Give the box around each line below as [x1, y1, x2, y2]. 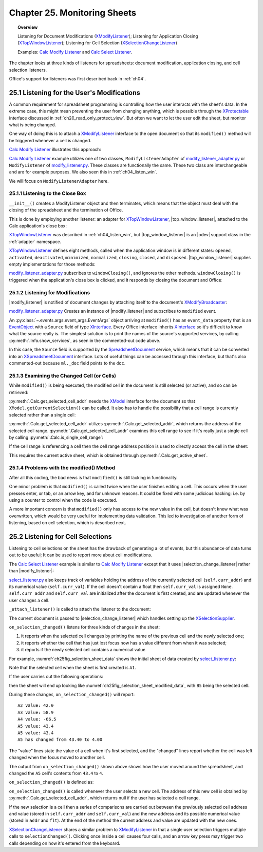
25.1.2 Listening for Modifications [9, 289, 90, 296]
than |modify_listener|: [9, 568, 54, 574]
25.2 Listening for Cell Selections [9, 532, 112, 541]
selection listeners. [9, 67, 47, 73]
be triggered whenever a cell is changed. [9, 137, 92, 143]
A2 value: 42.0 [18, 703, 54, 708]
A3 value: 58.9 [18, 709, 54, 715]
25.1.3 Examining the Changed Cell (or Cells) [9, 372, 116, 379]
